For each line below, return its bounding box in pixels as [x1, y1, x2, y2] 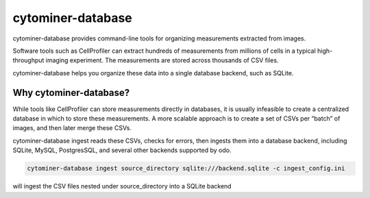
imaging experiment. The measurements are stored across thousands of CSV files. [45, 56, 279, 64]
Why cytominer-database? [12, 86, 130, 99]
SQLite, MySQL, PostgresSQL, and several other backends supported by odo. [12, 146, 232, 154]
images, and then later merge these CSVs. [12, 124, 132, 132]
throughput [12, 56, 45, 64]
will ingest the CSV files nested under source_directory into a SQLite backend [12, 182, 232, 190]
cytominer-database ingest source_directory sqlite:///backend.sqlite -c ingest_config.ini [27, 164, 345, 173]
